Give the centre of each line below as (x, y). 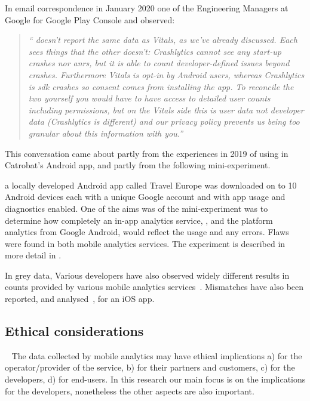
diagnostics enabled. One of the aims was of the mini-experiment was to (136, 208)
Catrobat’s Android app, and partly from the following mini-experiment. (138, 165)
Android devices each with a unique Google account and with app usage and (145, 197)
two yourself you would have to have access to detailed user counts (149, 98)
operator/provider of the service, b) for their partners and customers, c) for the (150, 367)
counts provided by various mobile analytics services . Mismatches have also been (154, 287)
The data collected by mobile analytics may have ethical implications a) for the (157, 355)
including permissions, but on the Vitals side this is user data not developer (166, 109)
